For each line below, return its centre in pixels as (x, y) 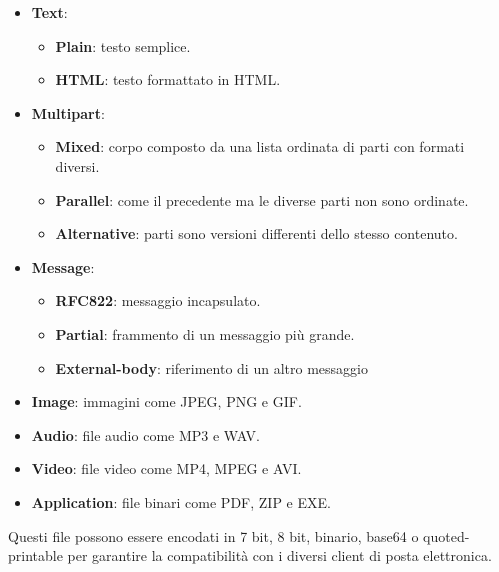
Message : (63, 266)
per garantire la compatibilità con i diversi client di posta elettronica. (279, 555)
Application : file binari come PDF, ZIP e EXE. (181, 501)
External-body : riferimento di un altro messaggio (211, 367)
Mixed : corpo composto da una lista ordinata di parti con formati (260, 146)
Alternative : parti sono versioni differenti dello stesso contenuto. (256, 233)
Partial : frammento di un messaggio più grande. (205, 333)
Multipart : (68, 112)
